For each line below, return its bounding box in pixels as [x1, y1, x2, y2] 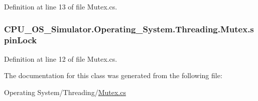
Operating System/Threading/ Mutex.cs [4, 87, 126, 97]
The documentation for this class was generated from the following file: [4, 70, 222, 81]
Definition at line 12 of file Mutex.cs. [4, 53, 117, 64]
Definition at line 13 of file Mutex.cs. [4, 1, 117, 11]
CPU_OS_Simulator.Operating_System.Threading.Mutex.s [4, 22, 254, 35]
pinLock [4, 34, 37, 46]
